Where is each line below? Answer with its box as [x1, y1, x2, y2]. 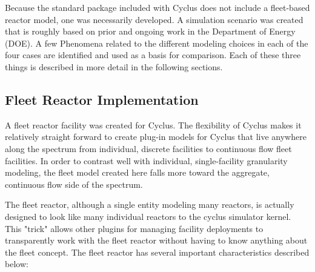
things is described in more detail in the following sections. [5, 60, 223, 73]
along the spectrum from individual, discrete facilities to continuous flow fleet [5, 142, 292, 154]
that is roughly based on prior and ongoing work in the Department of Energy [5, 25, 296, 38]
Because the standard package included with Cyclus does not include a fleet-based [5, 1, 310, 13]
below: [5, 257, 28, 270]
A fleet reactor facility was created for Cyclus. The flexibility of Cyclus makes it [5, 118, 302, 131]
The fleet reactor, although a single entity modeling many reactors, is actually [5, 198, 294, 211]
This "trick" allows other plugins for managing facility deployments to [5, 222, 264, 234]
